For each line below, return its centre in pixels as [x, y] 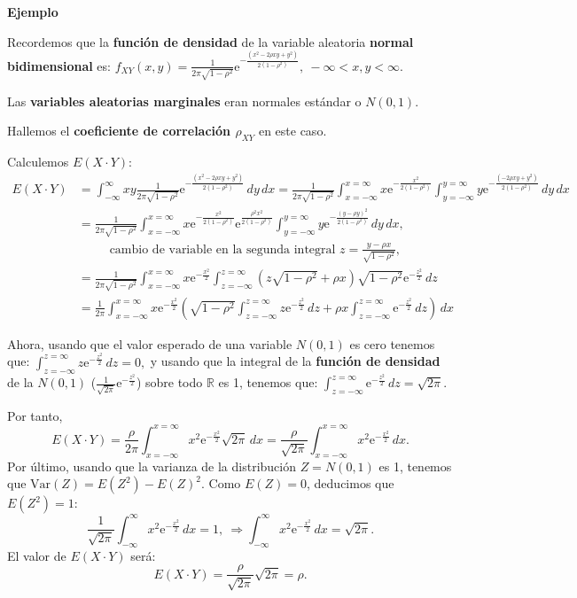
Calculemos [38, 161]
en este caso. [292, 131]
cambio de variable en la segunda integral [222, 249]
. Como [221, 483]
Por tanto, [35, 415]
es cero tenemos [392, 343]
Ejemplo [33, 12]
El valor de [37, 555]
